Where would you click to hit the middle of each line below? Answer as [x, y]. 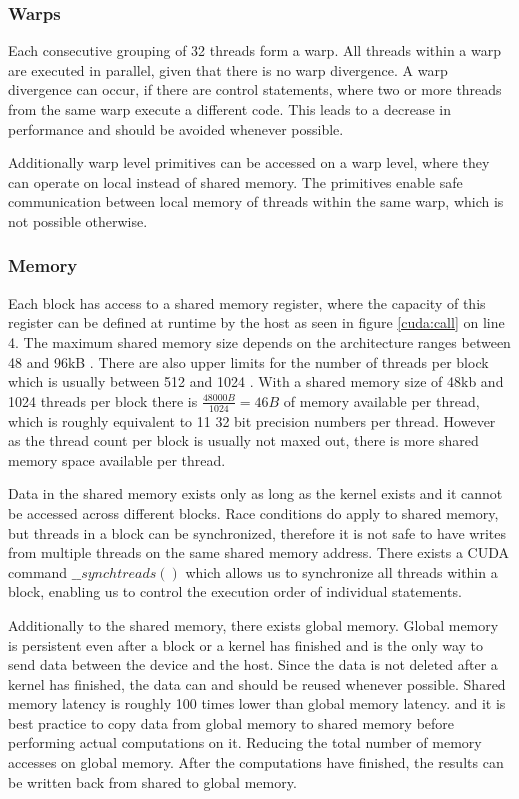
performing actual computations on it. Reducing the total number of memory [245, 742]
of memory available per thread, [381, 400]
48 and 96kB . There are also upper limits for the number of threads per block [248, 361]
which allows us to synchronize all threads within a [341, 571]
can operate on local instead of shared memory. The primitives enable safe [235, 181]
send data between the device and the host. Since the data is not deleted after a [253, 664]
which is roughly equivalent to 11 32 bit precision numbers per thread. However [252, 420]
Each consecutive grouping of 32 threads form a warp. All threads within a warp [255, 50]
